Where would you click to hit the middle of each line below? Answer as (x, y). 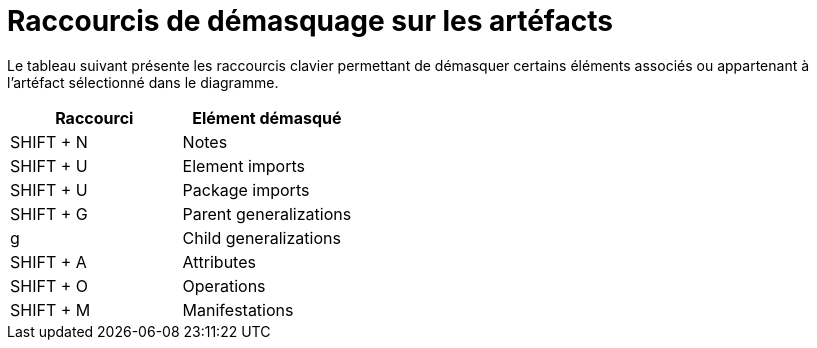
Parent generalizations (267, 213)
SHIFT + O (49, 285)
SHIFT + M (50, 309)
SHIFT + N (49, 141)
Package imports (246, 189)
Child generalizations (261, 237)
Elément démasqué (267, 117)
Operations (224, 285)
